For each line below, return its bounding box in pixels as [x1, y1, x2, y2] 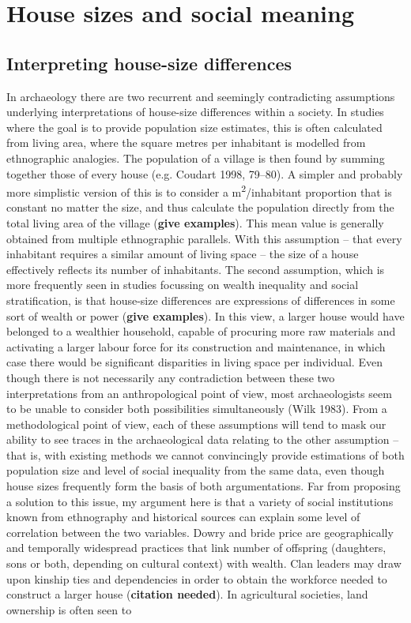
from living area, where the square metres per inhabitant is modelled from [6, 134, 366, 151]
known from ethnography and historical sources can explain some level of [6, 509, 360, 525]
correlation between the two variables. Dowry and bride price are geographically [6, 524, 394, 540]
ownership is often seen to [6, 601, 132, 617]
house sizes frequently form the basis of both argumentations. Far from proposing [6, 478, 401, 494]
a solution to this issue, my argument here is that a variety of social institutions [6, 493, 394, 509]
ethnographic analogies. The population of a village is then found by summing [6, 149, 385, 166]
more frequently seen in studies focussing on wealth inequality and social [6, 276, 359, 293]
